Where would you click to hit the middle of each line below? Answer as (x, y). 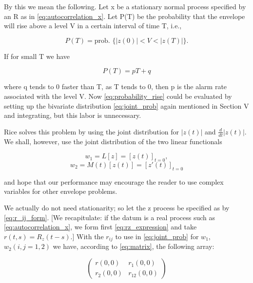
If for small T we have (37, 56)
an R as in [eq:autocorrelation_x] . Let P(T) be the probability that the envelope (125, 16)
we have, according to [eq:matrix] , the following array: (134, 246)
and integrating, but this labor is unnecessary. (73, 115)
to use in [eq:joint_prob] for (157, 236)
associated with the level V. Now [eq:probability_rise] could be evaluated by (118, 96)
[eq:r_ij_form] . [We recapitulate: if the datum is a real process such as (110, 217)
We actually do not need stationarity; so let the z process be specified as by (117, 207)
